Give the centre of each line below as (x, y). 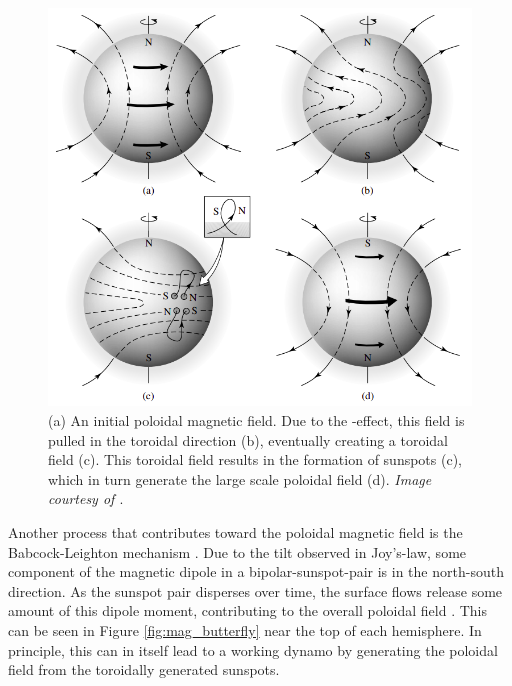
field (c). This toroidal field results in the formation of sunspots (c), (255, 459)
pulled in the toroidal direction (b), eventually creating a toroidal (248, 439)
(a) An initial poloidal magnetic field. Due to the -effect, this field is (256, 420)
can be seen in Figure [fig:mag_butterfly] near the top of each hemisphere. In (245, 629)
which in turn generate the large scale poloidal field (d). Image (240, 478)
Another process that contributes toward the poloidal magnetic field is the (235, 531)
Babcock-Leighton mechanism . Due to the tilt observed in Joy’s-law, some (237, 551)
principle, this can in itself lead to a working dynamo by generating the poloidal (253, 649)
